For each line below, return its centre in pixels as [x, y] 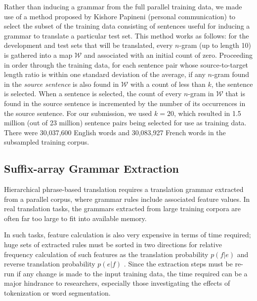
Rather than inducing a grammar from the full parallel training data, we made [123, 6]
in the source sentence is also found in [62, 84]
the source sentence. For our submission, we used [78, 113]
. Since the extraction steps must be [178, 264]
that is [235, 94]
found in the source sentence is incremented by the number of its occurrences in [125, 103]
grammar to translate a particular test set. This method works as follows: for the [127, 35]
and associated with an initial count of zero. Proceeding [168, 55]
